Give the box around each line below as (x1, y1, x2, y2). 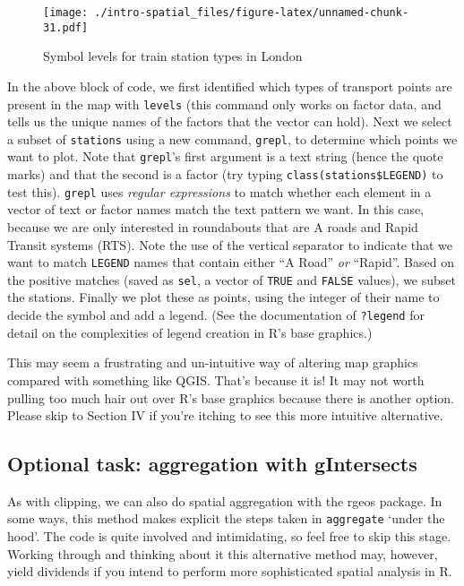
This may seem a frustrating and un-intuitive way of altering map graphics (7, 353, 418, 372)
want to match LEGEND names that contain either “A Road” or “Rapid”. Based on (7, 253, 454, 271)
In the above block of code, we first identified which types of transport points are (7, 76, 452, 95)
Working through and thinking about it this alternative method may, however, (7, 544, 438, 563)
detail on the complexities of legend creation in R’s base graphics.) (7, 323, 373, 341)
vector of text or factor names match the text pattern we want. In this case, (7, 200, 425, 219)
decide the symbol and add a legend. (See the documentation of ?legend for (7, 306, 425, 324)
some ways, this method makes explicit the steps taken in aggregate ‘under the (7, 509, 445, 528)
